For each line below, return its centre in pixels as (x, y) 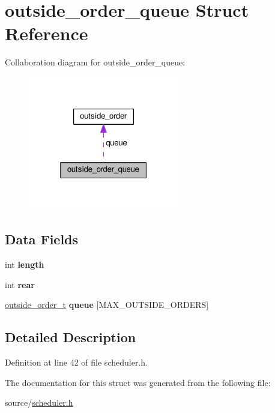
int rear (20, 284)
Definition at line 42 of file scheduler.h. (76, 362)
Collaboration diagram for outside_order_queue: (95, 62)
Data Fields (42, 239)
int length (25, 264)
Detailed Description (71, 337)
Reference (47, 33)
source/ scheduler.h (39, 402)
